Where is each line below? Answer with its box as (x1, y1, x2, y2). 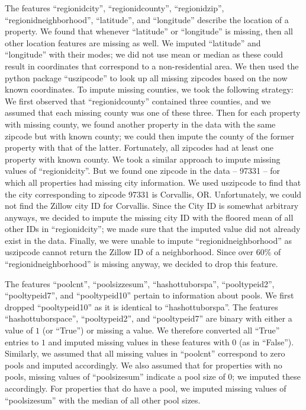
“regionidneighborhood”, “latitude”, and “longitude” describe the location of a (5, 13, 289, 26)
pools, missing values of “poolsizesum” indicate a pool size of (5, 370, 226, 383)
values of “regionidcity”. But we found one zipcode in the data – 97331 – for (5, 164, 281, 177)
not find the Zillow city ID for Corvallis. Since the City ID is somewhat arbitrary (5, 199, 299, 212)
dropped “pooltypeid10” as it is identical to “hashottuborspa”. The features (5, 300, 278, 313)
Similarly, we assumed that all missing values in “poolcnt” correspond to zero (5, 347, 285, 360)
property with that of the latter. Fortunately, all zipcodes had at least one (5, 141, 273, 154)
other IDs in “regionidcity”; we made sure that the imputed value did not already (5, 223, 301, 235)
